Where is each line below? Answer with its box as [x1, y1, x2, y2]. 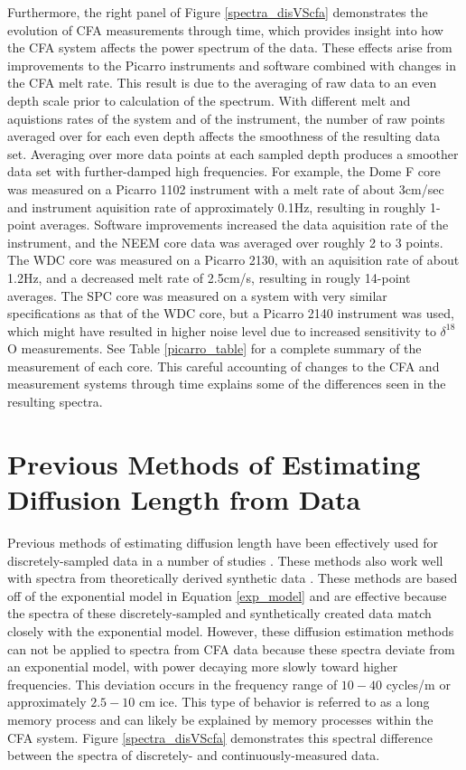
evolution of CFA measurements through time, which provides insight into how [7, 20, 443, 39]
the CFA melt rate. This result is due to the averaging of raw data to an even [7, 73, 437, 92]
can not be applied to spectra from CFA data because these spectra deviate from [7, 639, 455, 658]
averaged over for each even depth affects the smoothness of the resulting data [7, 127, 441, 146]
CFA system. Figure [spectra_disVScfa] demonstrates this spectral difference [7, 728, 433, 747]
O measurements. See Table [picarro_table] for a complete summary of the [7, 339, 422, 358]
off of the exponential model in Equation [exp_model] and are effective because [7, 586, 447, 605]
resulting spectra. [7, 392, 103, 411]
